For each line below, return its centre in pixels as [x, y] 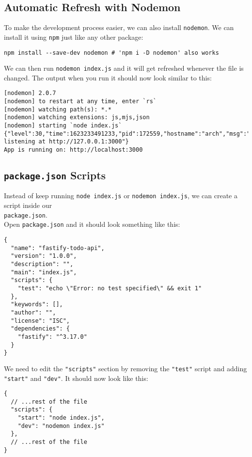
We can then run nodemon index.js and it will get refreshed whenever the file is [124, 68]
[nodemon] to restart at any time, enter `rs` [80, 102]
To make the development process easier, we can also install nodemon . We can [119, 27]
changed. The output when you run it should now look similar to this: [108, 77]
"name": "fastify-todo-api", [58, 248]
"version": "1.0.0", [44, 256]
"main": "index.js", [44, 272]
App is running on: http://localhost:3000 [73, 150]
